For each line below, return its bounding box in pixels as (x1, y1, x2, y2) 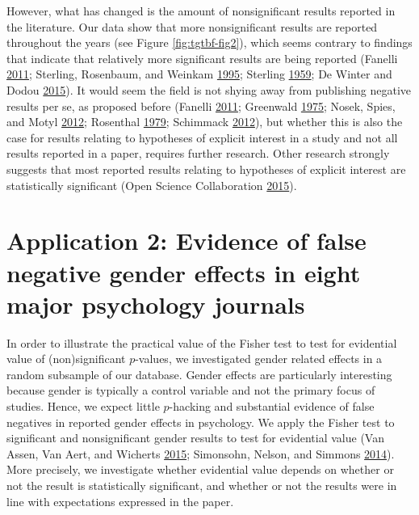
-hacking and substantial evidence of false (169, 398, 375, 414)
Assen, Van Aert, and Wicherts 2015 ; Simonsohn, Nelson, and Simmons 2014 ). (6, 445, 395, 462)
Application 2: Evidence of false (6, 224, 367, 257)
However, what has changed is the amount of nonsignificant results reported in (6, 2, 396, 19)
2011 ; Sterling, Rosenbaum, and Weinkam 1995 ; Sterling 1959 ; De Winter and (6, 65, 392, 82)
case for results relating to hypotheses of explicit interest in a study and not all (6, 129, 398, 146)
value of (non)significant (6, 350, 126, 367)
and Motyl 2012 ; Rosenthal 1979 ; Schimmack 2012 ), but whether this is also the (6, 113, 403, 130)
